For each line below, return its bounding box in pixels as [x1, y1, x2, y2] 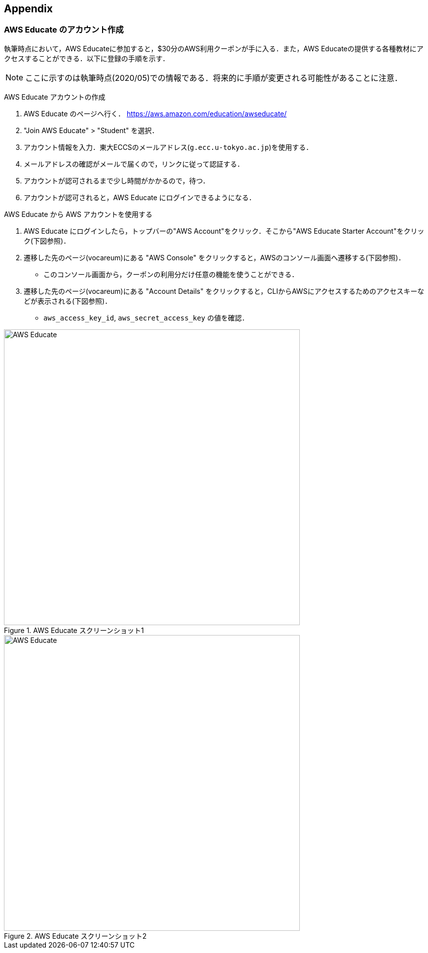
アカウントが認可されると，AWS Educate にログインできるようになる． [24, 193, 256, 202]
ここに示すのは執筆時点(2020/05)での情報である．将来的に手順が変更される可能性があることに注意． [25, 72, 402, 83]
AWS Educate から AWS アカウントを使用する [4, 210, 152, 218]
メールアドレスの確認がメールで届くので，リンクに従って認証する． [24, 159, 244, 168]
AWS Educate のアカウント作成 [4, 25, 124, 35]
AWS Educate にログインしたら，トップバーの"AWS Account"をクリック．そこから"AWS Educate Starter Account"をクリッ [24, 226, 425, 235]
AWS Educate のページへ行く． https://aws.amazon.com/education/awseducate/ [24, 109, 287, 118]
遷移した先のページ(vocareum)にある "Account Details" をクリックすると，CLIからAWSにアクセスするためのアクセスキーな [24, 286, 425, 295]
